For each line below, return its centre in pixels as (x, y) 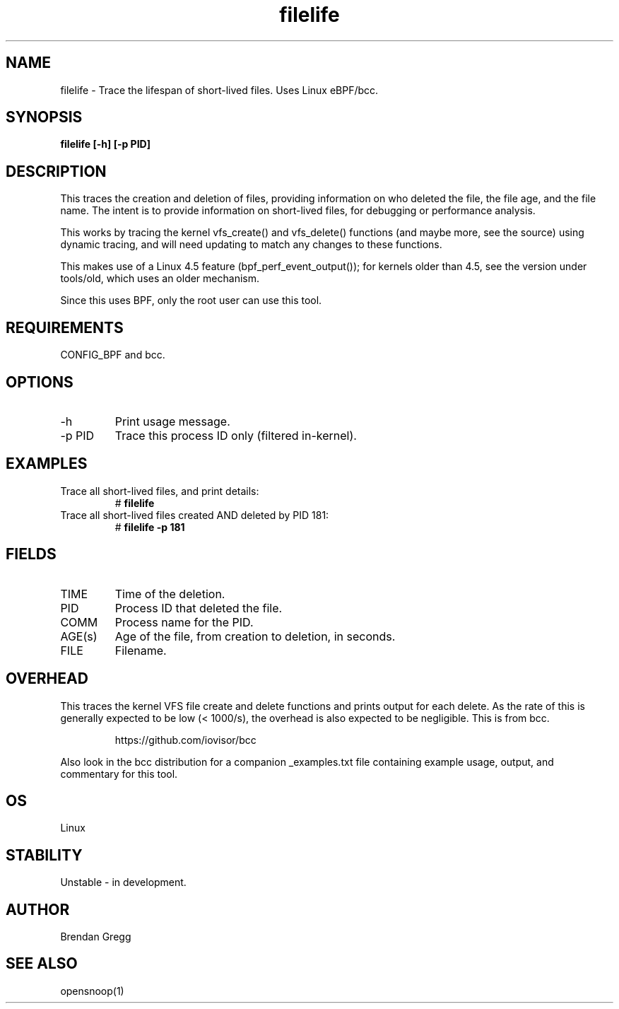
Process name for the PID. (184, 622)
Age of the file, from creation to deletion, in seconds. (255, 636)
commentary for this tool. (119, 774)
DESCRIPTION (56, 171)
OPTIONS (40, 382)
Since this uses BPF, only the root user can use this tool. (191, 301)
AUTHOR (38, 909)
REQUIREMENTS (65, 327)
